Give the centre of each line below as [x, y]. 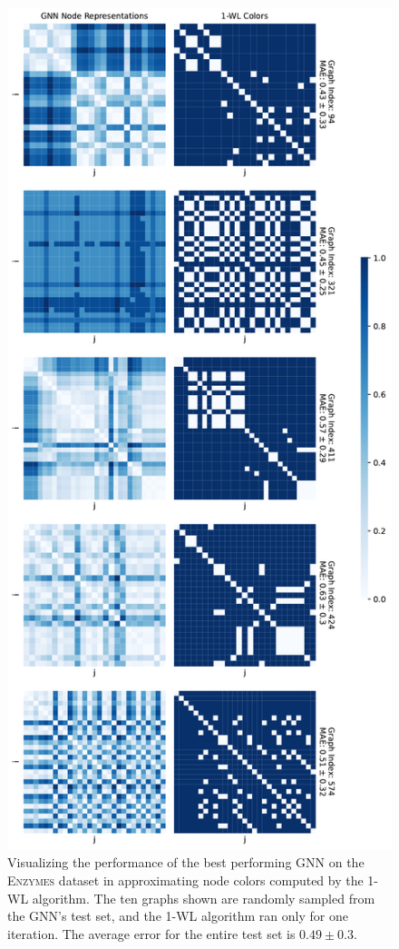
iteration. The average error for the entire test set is [151, 933]
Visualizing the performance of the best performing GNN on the [186, 862]
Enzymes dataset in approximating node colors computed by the [185, 880]
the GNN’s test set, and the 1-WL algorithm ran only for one [178, 916]
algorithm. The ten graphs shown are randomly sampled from [204, 898]
